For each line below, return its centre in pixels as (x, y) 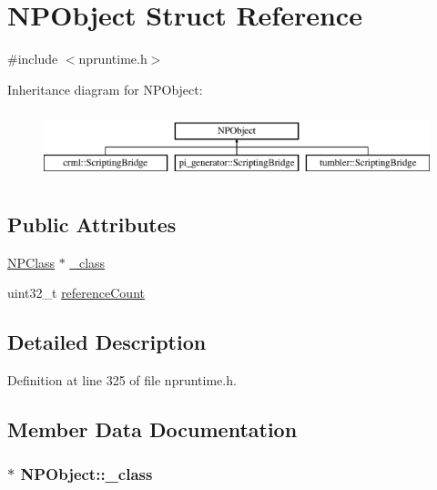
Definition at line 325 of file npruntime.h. (122, 380)
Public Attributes (92, 224)
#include (33, 59)
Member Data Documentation (152, 429)
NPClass (31, 262)
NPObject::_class (86, 474)
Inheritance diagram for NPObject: (105, 89)
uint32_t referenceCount (76, 293)
